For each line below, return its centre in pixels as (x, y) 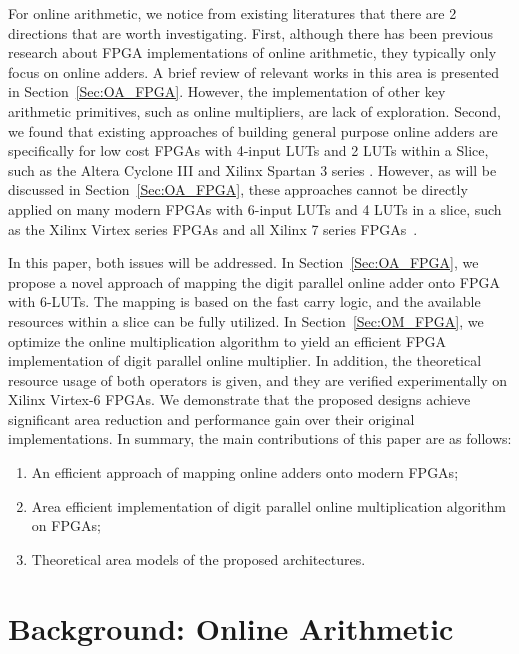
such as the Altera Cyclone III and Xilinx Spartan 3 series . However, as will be (252, 169)
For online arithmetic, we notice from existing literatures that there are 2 (232, 13)
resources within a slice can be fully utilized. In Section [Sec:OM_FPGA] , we (246, 320)
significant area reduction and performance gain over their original (211, 418)
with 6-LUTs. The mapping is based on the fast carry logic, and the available (244, 301)
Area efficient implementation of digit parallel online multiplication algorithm (269, 505)
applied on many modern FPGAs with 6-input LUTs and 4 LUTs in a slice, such (255, 208)
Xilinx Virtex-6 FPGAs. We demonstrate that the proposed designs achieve (239, 399)
